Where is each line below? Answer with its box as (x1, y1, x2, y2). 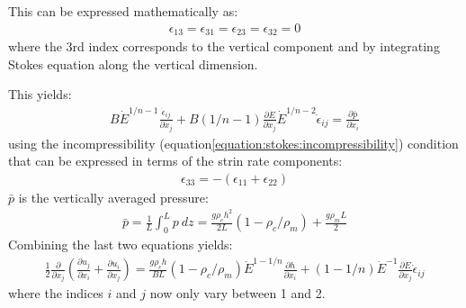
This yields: (8, 85, 72, 104)
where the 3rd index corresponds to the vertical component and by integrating (8, 37, 440, 56)
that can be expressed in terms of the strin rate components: (8, 151, 343, 170)
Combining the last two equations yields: (8, 235, 233, 254)
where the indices (8, 284, 103, 303)
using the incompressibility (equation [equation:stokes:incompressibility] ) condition (8, 133, 459, 152)
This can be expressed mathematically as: (8, 2, 238, 20)
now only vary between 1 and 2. (149, 284, 326, 303)
